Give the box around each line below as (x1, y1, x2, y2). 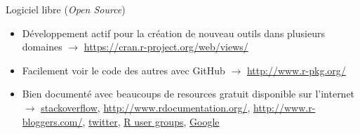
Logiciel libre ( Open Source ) (6, 2, 126, 16)
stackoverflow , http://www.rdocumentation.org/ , (41, 100, 251, 114)
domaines (22, 39, 62, 54)
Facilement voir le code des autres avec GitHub (22, 62, 225, 77)
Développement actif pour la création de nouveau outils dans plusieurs (22, 25, 325, 40)
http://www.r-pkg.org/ (246, 62, 346, 77)
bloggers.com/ (22, 114, 83, 128)
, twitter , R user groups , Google (82, 114, 220, 128)
